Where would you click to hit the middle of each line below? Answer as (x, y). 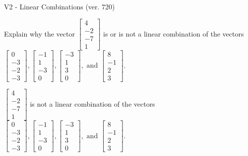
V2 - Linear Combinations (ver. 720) (60, 6)
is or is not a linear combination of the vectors (174, 33)
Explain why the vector (39, 33)
